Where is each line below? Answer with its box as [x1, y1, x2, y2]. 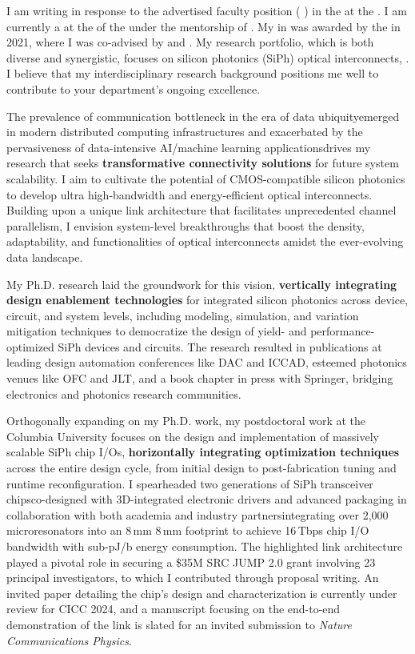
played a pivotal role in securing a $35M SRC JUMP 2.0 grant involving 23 [6, 553, 376, 570]
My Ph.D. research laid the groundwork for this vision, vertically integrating [6, 275, 397, 292]
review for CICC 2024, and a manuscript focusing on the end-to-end [6, 600, 341, 617]
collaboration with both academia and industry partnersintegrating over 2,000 [6, 506, 389, 523]
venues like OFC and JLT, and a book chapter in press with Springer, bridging [6, 370, 393, 387]
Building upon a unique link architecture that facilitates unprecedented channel [6, 202, 397, 219]
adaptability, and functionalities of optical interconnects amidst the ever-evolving [6, 233, 404, 250]
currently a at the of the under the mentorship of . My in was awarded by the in [6, 18, 401, 34]
